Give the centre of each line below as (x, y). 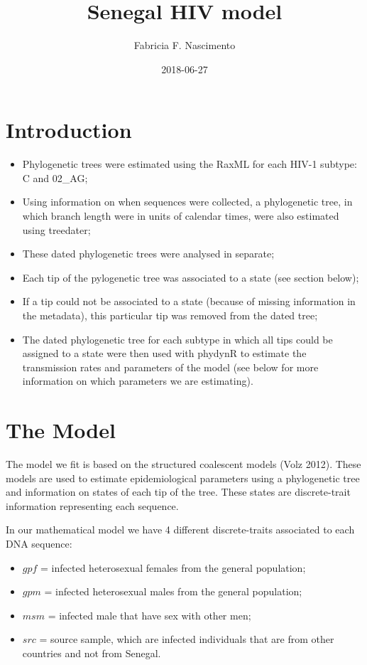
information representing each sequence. (92, 505)
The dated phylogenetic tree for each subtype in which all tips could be (177, 339)
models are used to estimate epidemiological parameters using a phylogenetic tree (183, 478)
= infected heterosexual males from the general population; (173, 591)
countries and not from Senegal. (92, 653)
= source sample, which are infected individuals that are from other (187, 639)
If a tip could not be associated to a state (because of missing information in (189, 301)
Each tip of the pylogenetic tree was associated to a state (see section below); (191, 277)
